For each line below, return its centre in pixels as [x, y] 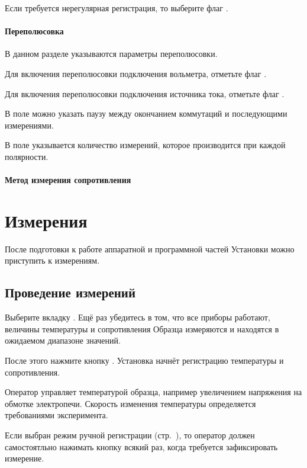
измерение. [25, 458]
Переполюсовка [34, 31]
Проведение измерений [70, 292]
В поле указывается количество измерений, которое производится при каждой [145, 145]
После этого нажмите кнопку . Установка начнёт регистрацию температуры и [144, 360]
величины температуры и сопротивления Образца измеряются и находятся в [142, 328]
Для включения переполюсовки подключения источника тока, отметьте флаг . [145, 93]
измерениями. [29, 125]
